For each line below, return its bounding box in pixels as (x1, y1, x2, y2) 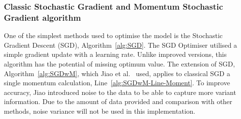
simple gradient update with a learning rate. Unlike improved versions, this (4, 49, 227, 59)
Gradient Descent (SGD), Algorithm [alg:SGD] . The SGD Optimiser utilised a (4, 40, 237, 50)
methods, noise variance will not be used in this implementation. (4, 106, 196, 116)
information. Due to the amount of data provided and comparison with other (4, 96, 232, 106)
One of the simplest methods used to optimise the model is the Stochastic (4, 30, 223, 40)
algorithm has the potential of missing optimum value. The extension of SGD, (4, 58, 235, 68)
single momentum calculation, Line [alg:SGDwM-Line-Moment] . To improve (4, 78, 230, 88)
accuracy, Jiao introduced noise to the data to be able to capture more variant (4, 87, 236, 97)
